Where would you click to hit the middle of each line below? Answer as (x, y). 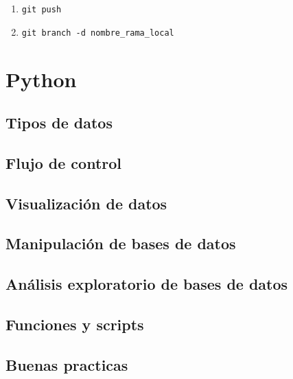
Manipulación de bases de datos (121, 243)
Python (41, 79)
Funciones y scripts (75, 324)
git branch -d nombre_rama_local (98, 33)
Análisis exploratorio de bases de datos (147, 284)
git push (42, 10)
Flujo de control (64, 162)
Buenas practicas (67, 364)
